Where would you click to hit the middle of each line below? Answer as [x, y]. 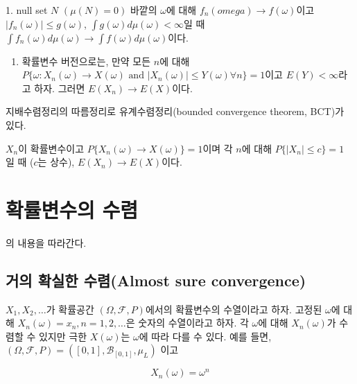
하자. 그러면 [60, 88]
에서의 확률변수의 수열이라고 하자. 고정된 [234, 309]
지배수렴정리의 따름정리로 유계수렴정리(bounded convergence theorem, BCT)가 [175, 111]
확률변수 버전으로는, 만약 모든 [86, 61]
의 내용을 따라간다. [46, 242]
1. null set [27, 10]
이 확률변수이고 [51, 148]
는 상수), [56, 162]
